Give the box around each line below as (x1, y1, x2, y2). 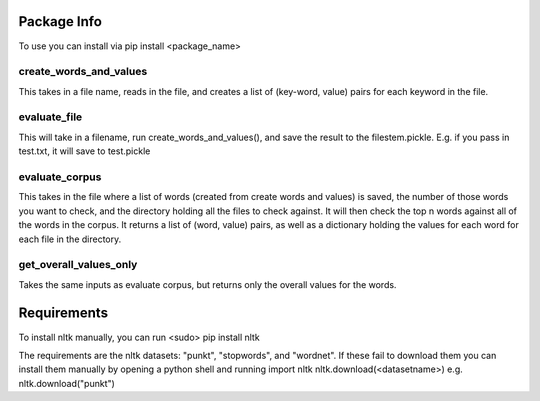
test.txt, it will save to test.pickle (18, 145, 151, 157)
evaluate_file (18, 110, 83, 124)
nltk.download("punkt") (18, 377, 115, 389)
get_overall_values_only (18, 258, 138, 272)
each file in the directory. (18, 233, 122, 245)
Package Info (18, 13, 102, 30)
